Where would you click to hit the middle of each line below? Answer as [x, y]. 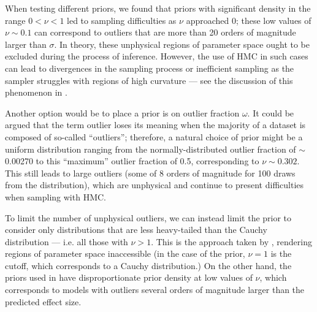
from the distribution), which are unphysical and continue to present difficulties [155, 185]
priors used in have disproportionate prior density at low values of [129, 277]
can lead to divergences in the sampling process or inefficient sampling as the [150, 68]
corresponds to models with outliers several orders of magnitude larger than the [155, 290]
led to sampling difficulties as [122, 20]
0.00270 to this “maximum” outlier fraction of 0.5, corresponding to [132, 161]
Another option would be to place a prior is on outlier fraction [122, 112]
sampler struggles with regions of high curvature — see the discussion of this [149, 80]
